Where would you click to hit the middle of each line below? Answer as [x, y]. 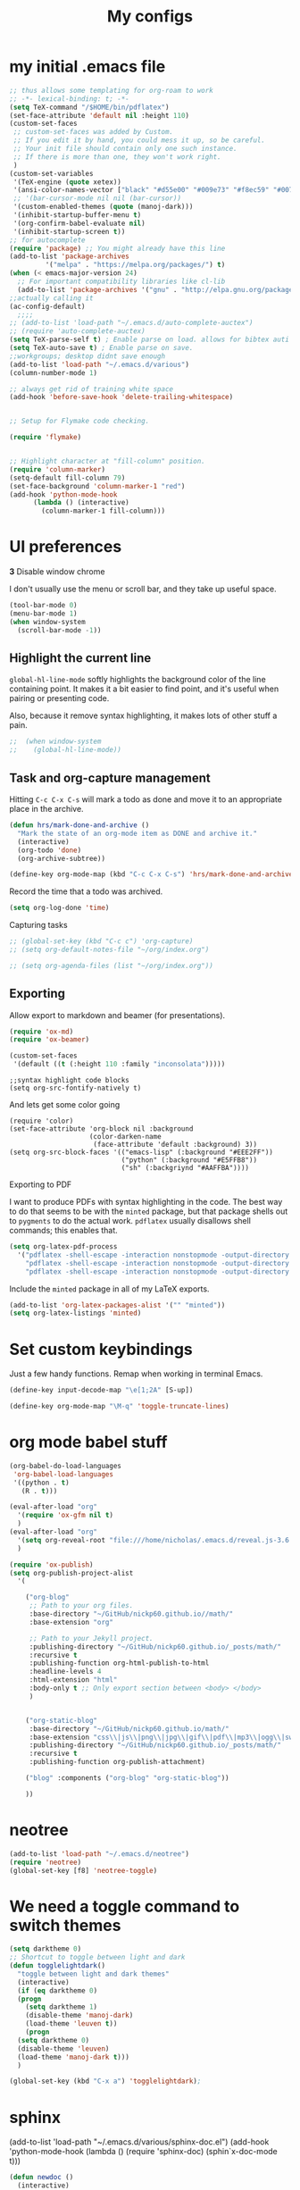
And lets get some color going [65, 1105]
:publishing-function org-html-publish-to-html [119, 1663]
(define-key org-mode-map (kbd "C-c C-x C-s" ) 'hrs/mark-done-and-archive [151, 874]
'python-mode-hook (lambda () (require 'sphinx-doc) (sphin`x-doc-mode [144, 2152]
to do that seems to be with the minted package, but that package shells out [149, 1211]
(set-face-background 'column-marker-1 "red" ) [97, 486]
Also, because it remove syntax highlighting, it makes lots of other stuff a [143, 715]
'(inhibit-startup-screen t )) [69, 231]
